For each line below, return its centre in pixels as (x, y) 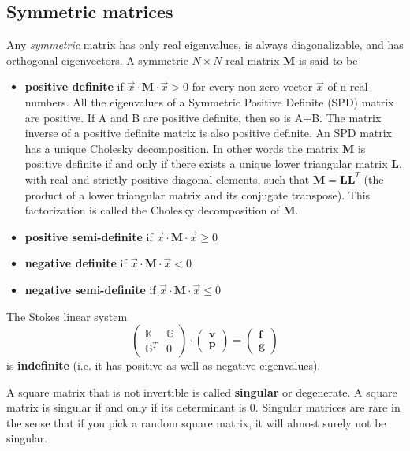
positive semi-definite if (89, 236)
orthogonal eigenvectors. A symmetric (97, 60)
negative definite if (76, 263)
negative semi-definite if (90, 289)
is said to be (328, 60)
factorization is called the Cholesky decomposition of (152, 210)
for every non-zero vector (252, 86)
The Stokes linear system (67, 316)
